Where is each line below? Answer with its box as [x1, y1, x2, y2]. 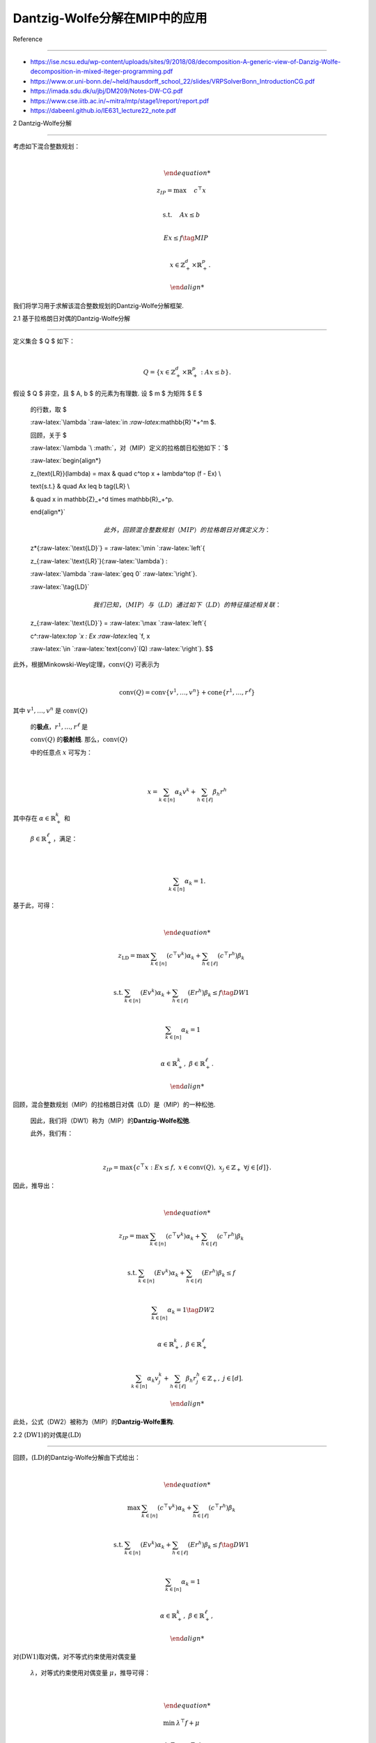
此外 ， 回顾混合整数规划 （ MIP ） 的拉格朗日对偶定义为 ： [103, 526, 271, 534]
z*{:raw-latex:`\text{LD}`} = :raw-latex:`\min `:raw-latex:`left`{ [30, 544, 205, 552]
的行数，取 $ [30, 405, 67, 413]
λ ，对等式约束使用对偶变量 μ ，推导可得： [30, 1668, 151, 1677]
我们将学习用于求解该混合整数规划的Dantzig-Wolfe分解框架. [13, 301, 185, 310]
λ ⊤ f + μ [176, 1718, 200, 1727]
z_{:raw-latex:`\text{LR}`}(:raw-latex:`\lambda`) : [30, 556, 168, 565]
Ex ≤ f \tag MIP [163, 234, 209, 242]
